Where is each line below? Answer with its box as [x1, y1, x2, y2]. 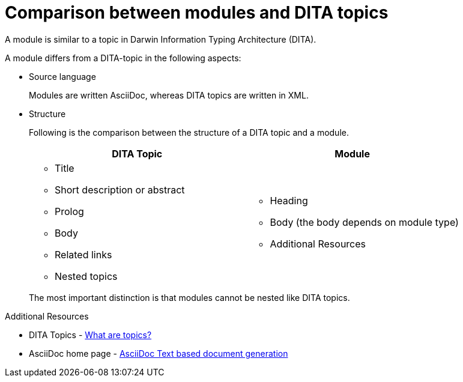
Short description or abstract [55, 183, 185, 196]
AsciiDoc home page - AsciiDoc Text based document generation [29, 348, 288, 359]
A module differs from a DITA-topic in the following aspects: [5, 52, 241, 63]
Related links [55, 248, 112, 261]
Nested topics [55, 270, 118, 282]
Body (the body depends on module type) [270, 216, 459, 228]
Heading [270, 194, 308, 207]
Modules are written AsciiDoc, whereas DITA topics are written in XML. [29, 89, 309, 100]
